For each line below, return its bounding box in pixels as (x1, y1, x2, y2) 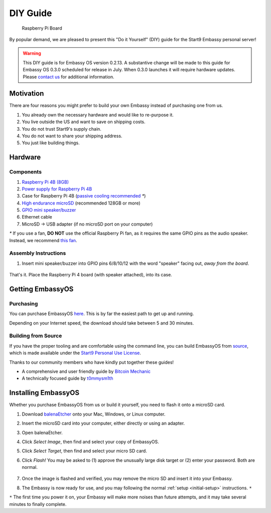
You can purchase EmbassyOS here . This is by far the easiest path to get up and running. (9, 311, 194, 317)
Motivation (9, 89, 44, 98)
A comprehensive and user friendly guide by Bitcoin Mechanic (22, 368, 151, 374)
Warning (23, 50, 41, 56)
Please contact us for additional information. (23, 73, 114, 80)
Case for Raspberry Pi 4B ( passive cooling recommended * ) (22, 193, 146, 199)
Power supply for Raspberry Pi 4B (22, 186, 92, 192)
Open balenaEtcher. (22, 430, 63, 436)
